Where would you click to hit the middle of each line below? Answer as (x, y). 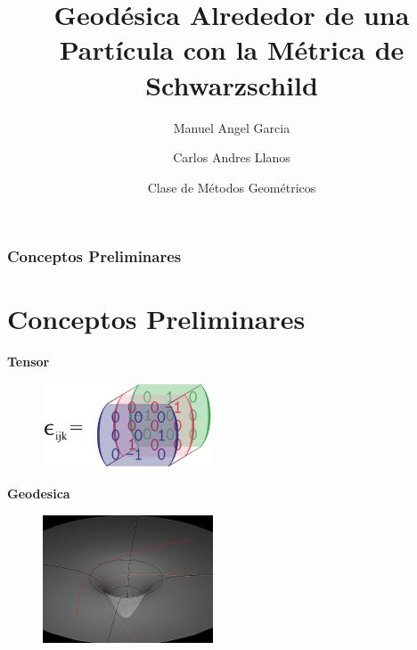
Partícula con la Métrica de (232, 49)
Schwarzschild (232, 84)
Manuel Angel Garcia (232, 127)
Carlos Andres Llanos (232, 157)
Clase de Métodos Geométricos (232, 187)
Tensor (29, 362)
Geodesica (39, 493)
